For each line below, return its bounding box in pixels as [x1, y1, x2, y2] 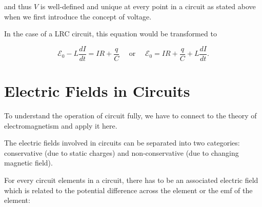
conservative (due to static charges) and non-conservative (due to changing [4, 147, 239, 158]
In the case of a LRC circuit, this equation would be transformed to [4, 28, 217, 39]
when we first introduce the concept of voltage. [4, 11, 152, 22]
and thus [4, 1, 32, 11]
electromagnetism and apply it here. [4, 120, 117, 131]
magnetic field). [4, 157, 53, 168]
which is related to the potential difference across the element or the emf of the [4, 184, 253, 195]
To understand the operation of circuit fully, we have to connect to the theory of [4, 110, 257, 120]
